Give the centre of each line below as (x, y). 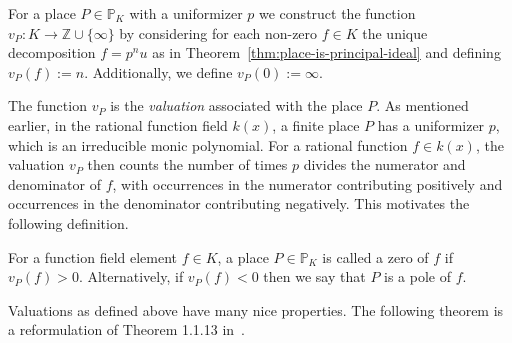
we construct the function (337, 13)
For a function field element (93, 256)
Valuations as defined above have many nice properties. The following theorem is (256, 309)
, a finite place (316, 124)
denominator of (55, 183)
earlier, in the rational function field (118, 124)
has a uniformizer (431, 124)
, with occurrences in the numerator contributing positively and (307, 183)
